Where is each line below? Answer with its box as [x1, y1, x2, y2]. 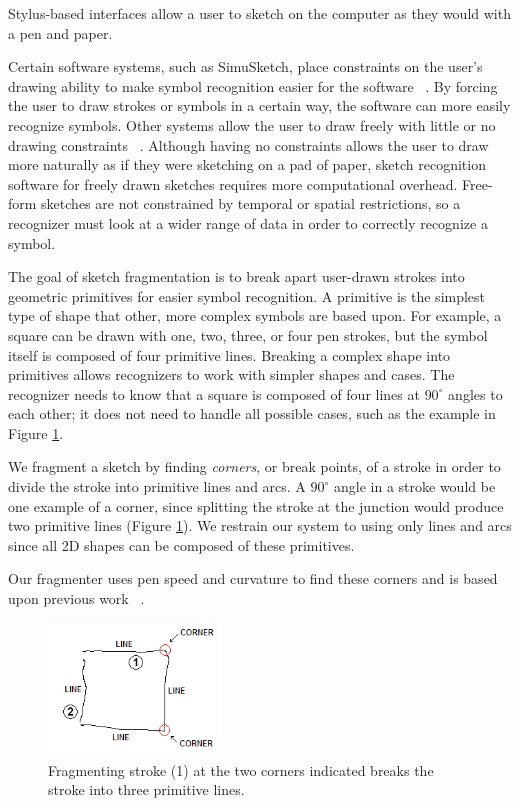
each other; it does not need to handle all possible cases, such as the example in [8, 403, 496, 424]
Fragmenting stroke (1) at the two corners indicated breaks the [48, 759, 434, 780]
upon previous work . [8, 588, 145, 609]
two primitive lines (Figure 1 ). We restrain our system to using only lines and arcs [8, 515, 512, 536]
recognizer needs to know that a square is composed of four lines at [8, 383, 420, 404]
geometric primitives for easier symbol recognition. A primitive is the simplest [8, 285, 486, 306]
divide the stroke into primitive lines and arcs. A [8, 476, 306, 497]
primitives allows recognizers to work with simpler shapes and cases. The [8, 364, 455, 385]
